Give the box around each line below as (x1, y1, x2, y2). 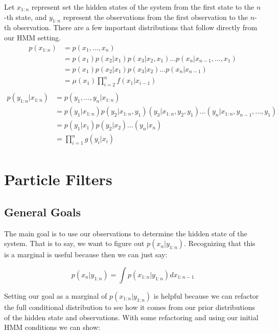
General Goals (4, 204, 81, 219)
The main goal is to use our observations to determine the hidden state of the (4, 228, 247, 238)
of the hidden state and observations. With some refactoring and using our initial (4, 311, 259, 322)
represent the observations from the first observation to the (63, 11, 248, 22)
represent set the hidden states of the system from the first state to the (31, 2, 254, 12)
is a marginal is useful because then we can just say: (4, 249, 168, 260)
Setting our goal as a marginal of (4, 290, 107, 301)
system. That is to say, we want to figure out (4, 238, 145, 249)
